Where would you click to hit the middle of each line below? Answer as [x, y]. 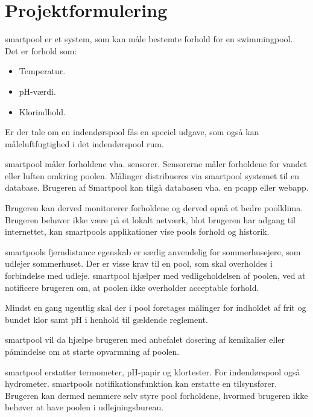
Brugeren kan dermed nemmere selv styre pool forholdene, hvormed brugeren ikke [156, 395]
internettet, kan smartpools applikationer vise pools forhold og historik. [137, 231]
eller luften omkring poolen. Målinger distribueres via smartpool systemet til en [152, 175]
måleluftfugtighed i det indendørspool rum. [84, 143]
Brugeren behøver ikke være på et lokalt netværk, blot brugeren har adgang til [150, 219]
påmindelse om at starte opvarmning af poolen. [92, 351]
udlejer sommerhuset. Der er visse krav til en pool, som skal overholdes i [139, 263]
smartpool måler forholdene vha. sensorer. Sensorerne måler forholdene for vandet [156, 164]
